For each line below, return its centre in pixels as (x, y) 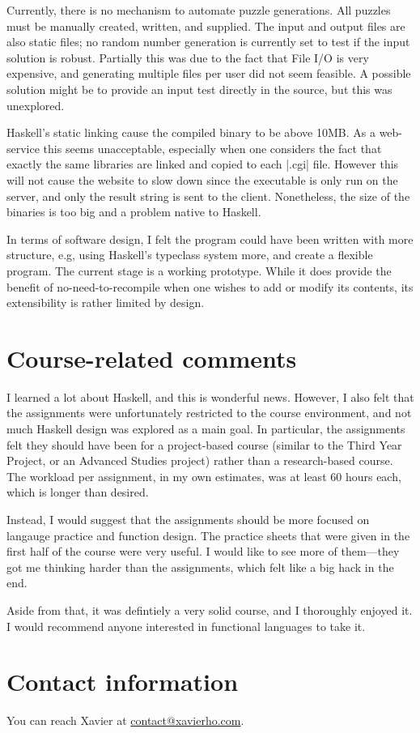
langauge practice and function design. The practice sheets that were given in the (208, 535)
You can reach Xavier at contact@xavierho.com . (125, 720)
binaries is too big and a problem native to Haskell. (134, 212)
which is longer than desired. (78, 492)
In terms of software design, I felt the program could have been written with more (210, 239)
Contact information (123, 682)
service (23, 148)
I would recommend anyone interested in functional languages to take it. (186, 626)
